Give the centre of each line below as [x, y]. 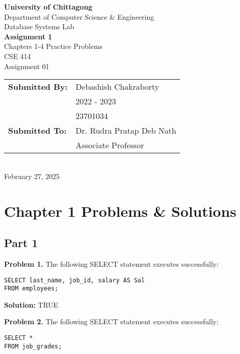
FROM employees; [31, 289]
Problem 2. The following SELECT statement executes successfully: [111, 321]
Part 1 [21, 243]
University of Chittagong [48, 7]
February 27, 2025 [32, 176]
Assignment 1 [28, 36]
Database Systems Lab [39, 26]
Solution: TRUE [31, 304]
